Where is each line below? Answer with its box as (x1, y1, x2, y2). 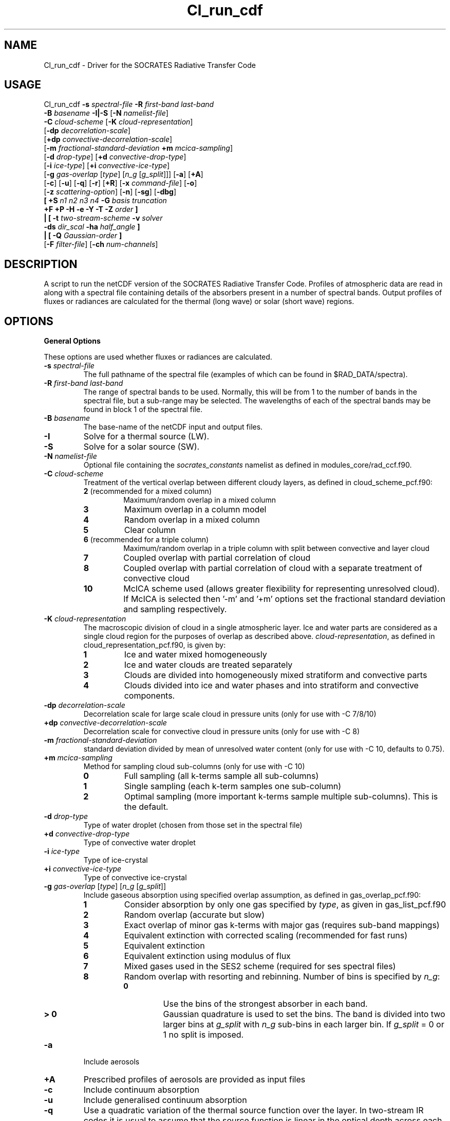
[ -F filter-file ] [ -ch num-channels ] (44, 240, 158, 249)
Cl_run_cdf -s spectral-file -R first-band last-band (44, 100, 214, 109)
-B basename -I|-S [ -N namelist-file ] (44, 109, 168, 118)
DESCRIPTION (4, 257, 78, 271)
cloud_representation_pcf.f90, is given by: (83, 640, 226, 650)
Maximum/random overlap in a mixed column (123, 495, 276, 505)
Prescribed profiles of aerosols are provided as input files (83, 1074, 306, 1085)
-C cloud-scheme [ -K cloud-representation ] (44, 117, 193, 127)
